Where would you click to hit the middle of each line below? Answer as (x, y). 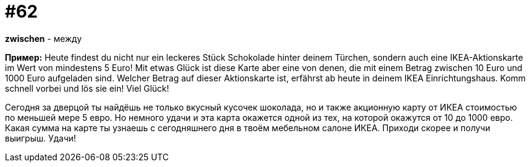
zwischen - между (44, 38)
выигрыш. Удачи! (41, 138)
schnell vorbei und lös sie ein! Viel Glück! (87, 88)
